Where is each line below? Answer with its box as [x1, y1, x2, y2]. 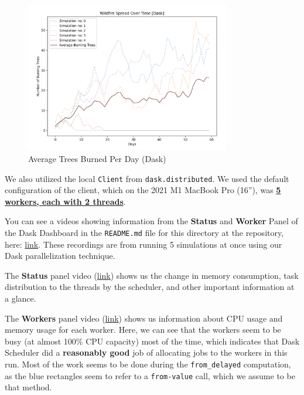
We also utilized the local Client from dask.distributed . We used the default [5, 172, 289, 184]
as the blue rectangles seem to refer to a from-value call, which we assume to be [5, 369, 295, 382]
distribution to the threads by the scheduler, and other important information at [5, 281, 295, 293]
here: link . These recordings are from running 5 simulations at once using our [5, 238, 282, 250]
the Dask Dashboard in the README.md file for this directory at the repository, [5, 227, 284, 239]
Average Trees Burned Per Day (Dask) [28, 153, 166, 165]
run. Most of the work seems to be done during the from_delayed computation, [5, 358, 291, 370]
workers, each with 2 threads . [5, 195, 126, 207]
